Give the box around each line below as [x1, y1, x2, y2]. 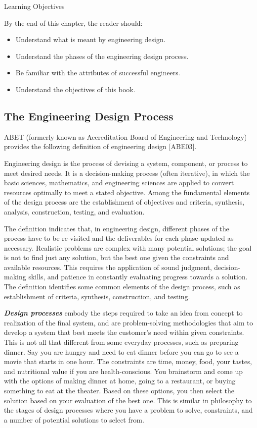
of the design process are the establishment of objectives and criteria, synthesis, [4, 197, 245, 207]
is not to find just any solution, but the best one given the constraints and [4, 252, 229, 263]
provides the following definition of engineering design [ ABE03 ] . [4, 141, 197, 152]
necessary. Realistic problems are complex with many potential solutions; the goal [4, 242, 252, 253]
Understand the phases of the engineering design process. [15, 51, 189, 61]
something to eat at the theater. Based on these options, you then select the [4, 385, 235, 396]
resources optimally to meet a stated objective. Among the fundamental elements [4, 187, 250, 197]
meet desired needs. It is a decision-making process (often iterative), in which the [4, 167, 250, 178]
